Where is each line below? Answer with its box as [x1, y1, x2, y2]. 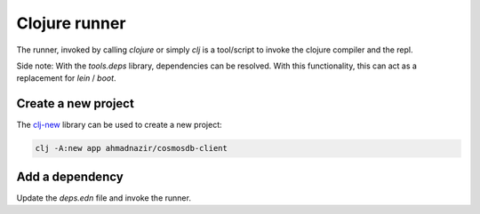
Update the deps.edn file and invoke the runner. [16, 192, 191, 203]
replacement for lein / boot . [16, 73, 116, 83]
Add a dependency [16, 169, 124, 184]
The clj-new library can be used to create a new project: [16, 120, 222, 131]
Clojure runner [16, 13, 126, 33]
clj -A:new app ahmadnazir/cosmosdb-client [35, 143, 228, 154]
